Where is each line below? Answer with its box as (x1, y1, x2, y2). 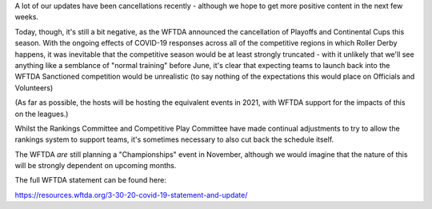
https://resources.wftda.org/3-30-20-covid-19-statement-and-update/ (14, 190, 248, 199)
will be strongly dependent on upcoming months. (14, 161, 177, 171)
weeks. (14, 12, 39, 22)
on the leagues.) (14, 109, 69, 119)
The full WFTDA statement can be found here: (14, 175, 167, 185)
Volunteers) (14, 82, 54, 92)
